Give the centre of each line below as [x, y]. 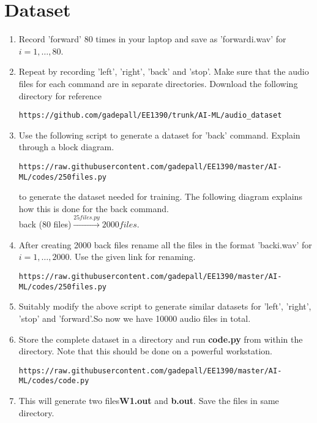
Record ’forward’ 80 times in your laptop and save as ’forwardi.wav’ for [152, 39]
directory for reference [60, 95]
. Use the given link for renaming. [132, 257]
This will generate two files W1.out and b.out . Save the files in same [149, 401]
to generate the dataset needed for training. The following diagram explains [160, 196]
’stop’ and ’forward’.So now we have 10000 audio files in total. [135, 318]
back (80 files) [45, 224]
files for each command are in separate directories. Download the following [158, 83]
